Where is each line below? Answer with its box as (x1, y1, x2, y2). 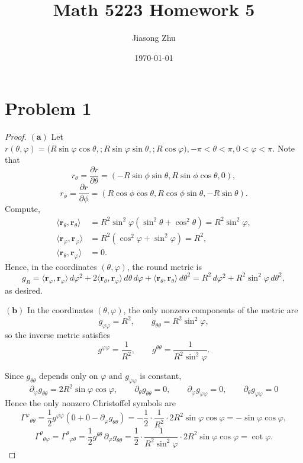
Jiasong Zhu (132, 31, 176, 44)
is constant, (140, 369, 182, 382)
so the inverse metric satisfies (5, 329, 111, 341)
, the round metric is (127, 260, 202, 272)
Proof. (5, 130, 27, 143)
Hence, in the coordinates (5, 260, 97, 272)
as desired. (5, 284, 43, 296)
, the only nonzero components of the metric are (123, 304, 298, 316)
